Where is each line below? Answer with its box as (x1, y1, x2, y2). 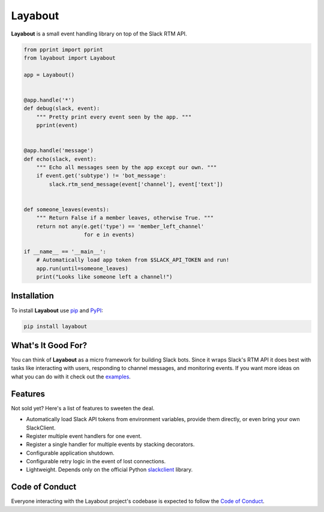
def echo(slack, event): (23, 155, 97, 162)
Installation (11, 291, 54, 301)
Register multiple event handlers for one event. (26, 432, 142, 439)
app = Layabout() (23, 71, 75, 78)
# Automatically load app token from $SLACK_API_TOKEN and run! (36, 256, 230, 264)
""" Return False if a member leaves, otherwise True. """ (36, 214, 214, 221)
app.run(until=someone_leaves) (36, 265, 128, 272)
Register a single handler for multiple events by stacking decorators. (26, 441, 195, 448)
